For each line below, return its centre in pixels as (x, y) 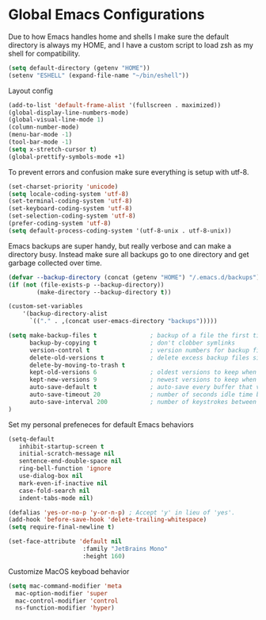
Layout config (31, 90)
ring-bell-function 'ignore (65, 469)
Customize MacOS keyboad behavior (69, 571)
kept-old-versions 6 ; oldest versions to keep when (143, 372)
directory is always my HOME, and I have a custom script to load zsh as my (131, 44)
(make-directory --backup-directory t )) (104, 292)
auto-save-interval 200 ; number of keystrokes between (143, 402)
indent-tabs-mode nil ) (56, 498)
